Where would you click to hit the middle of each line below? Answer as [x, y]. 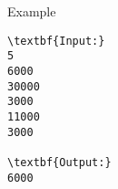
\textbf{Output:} [59, 162]
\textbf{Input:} [56, 41]
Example [32, 11]
